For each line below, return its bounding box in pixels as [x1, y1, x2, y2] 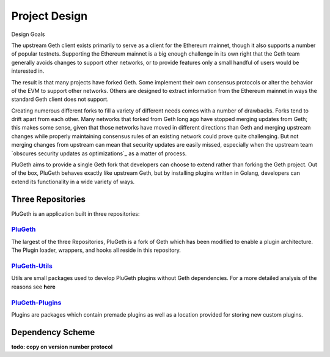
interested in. [11, 67, 45, 75]
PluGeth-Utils [11, 262, 53, 270]
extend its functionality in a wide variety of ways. [11, 178, 135, 185]
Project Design [11, 9, 88, 23]
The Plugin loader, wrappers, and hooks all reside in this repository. [11, 246, 182, 254]
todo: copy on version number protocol [11, 343, 113, 350]
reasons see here [11, 283, 56, 290]
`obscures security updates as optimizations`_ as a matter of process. [11, 150, 187, 157]
